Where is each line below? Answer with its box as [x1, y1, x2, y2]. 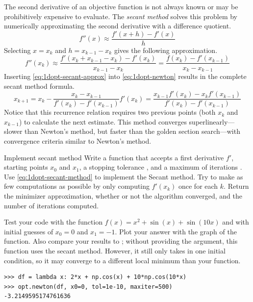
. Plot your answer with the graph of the [115, 226, 237, 236]
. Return [224, 181, 249, 191]
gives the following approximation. [114, 45, 218, 55]
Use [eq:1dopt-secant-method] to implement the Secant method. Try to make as [4, 171, 243, 181]
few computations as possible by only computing [4, 181, 150, 191]
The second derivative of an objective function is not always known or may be [4, 1, 238, 11]
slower [4, 126, 23, 136]
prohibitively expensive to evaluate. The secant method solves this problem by [4, 11, 237, 21]
